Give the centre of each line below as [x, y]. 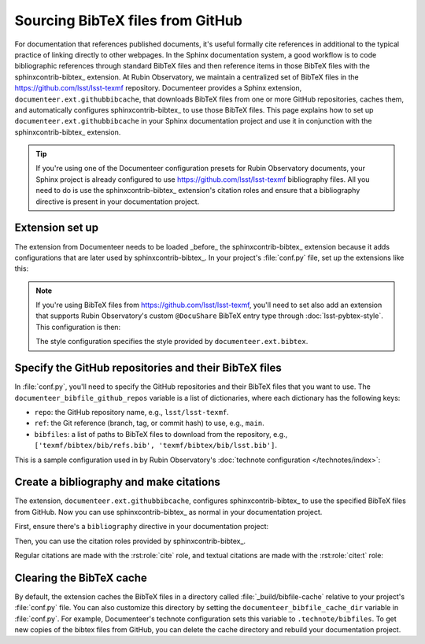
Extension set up [56, 228]
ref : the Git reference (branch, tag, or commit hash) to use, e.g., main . [150, 423]
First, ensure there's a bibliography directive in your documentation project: [142, 527]
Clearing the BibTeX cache [81, 577]
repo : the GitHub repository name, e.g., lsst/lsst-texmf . [132, 412]
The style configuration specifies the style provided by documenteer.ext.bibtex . [172, 342]
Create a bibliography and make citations [117, 482]
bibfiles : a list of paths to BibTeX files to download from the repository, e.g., [161, 434]
